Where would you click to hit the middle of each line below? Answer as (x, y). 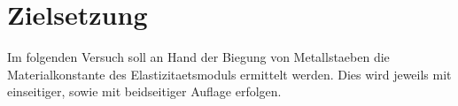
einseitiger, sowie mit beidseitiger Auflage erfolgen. (144, 91)
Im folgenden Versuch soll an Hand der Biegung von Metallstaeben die (198, 57)
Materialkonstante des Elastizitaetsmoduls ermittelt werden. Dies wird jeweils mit (229, 74)
